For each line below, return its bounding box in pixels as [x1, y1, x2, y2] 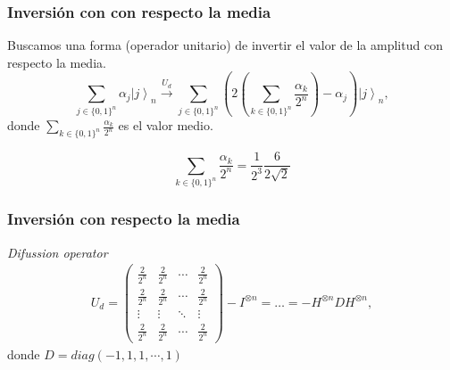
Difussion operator [7, 243, 108, 261]
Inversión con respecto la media [7, 208, 240, 230]
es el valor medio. [118, 116, 213, 135]
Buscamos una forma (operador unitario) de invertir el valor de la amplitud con [7, 36, 443, 54]
